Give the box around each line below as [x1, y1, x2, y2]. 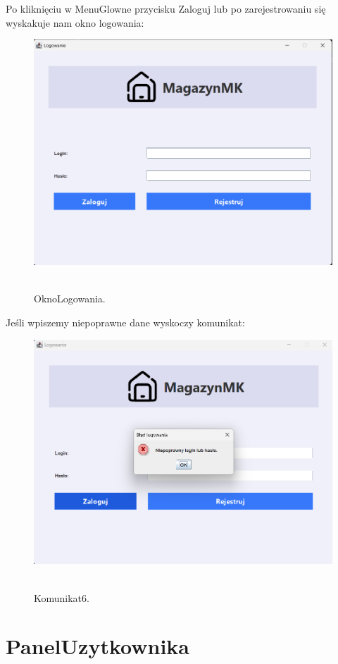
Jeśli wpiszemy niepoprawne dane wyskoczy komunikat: [6, 314, 245, 329]
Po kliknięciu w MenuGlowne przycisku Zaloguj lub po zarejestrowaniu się [6, 1, 326, 16]
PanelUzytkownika [6, 632, 189, 660]
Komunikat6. [34, 590, 89, 605]
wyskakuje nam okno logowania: [6, 15, 144, 30]
